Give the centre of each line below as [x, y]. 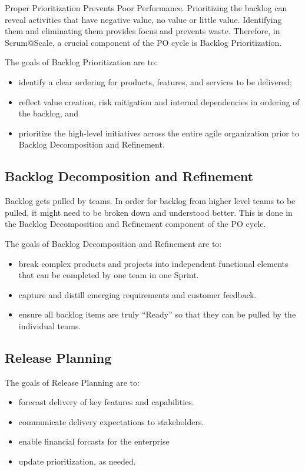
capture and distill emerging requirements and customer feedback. [137, 294]
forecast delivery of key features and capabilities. [106, 402]
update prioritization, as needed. [77, 461]
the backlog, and [48, 113]
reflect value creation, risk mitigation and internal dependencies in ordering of [159, 101]
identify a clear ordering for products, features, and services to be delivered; [155, 81]
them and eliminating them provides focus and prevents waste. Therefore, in [142, 31]
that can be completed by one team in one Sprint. [109, 275]
